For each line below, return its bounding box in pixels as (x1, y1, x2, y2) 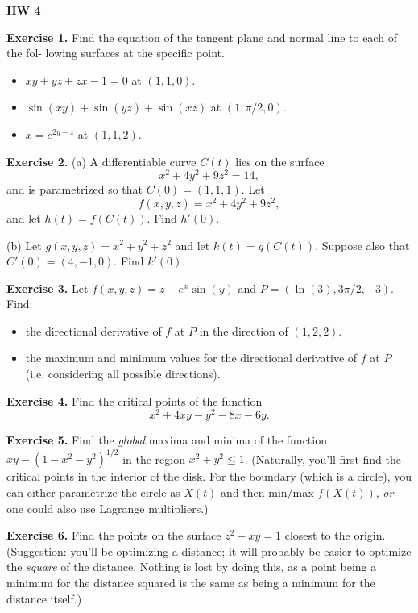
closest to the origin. (284, 527, 386, 544)
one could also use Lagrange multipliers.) (6, 499, 209, 516)
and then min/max (221, 484, 314, 501)
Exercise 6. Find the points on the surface (6, 527, 221, 544)
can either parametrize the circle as (6, 484, 180, 501)
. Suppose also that (315, 236, 410, 253)
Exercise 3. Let (6, 279, 89, 296)
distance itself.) (6, 590, 82, 607)
